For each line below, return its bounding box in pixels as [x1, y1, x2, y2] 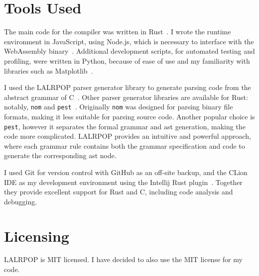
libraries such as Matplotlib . [4, 65, 93, 76]
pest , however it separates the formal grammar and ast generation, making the [4, 121, 246, 131]
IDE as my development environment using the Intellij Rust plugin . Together [4, 177, 243, 187]
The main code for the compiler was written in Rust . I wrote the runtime [4, 26, 231, 37]
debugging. [4, 196, 37, 206]
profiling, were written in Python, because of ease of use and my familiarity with [4, 55, 250, 66]
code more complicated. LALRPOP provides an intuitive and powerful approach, [4, 131, 251, 141]
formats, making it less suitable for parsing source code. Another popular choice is [4, 111, 255, 121]
